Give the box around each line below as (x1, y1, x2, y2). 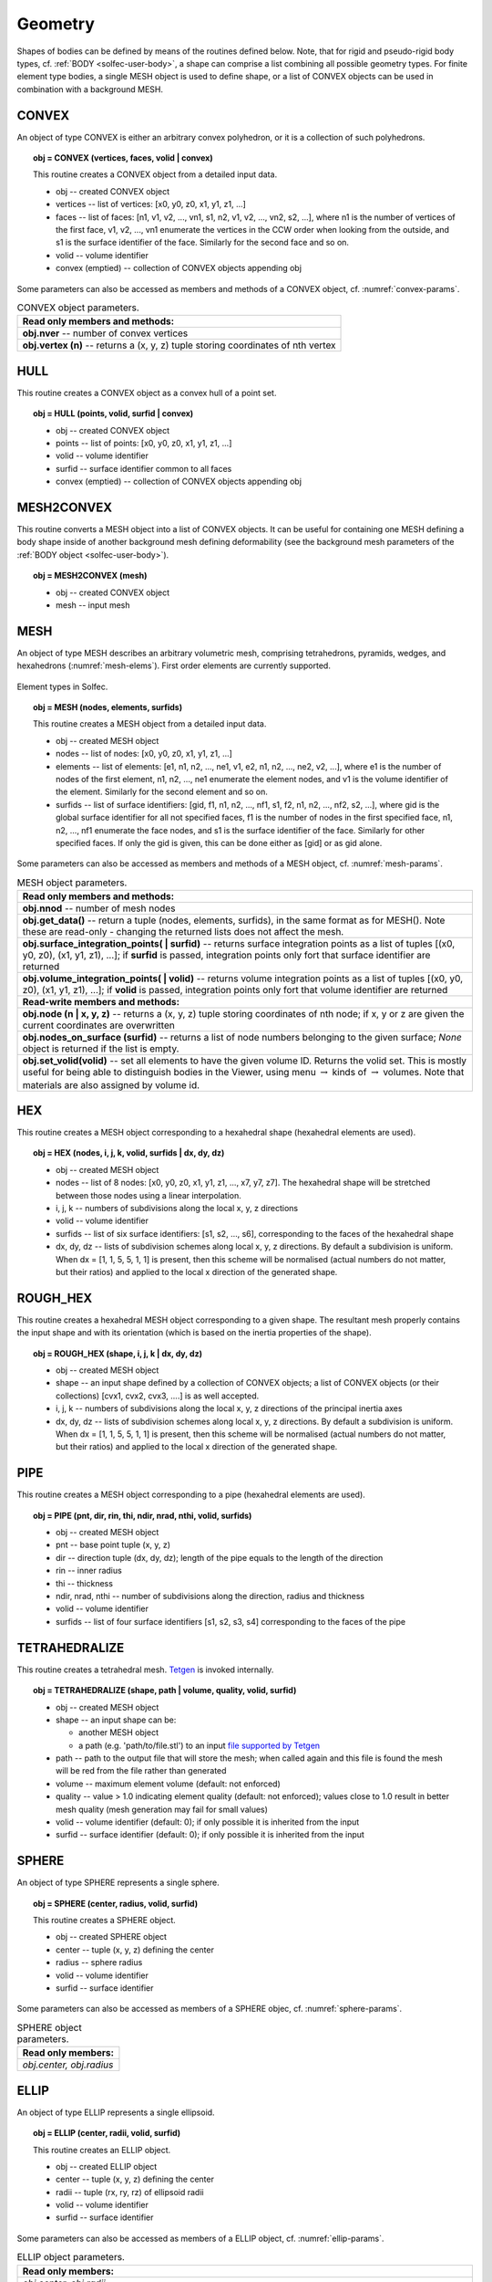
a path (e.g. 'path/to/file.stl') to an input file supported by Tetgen (78, 1740, 321, 1751)
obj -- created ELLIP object (56, 2161, 158, 2172)
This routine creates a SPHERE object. (33, 1915, 177, 1926)
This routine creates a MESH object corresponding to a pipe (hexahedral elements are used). (16, 1489, 366, 1501)
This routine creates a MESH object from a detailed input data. (33, 718, 267, 729)
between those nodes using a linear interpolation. (56, 1189, 241, 1200)
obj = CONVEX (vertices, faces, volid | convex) (33, 152, 213, 163)
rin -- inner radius (56, 1565, 122, 1576)
